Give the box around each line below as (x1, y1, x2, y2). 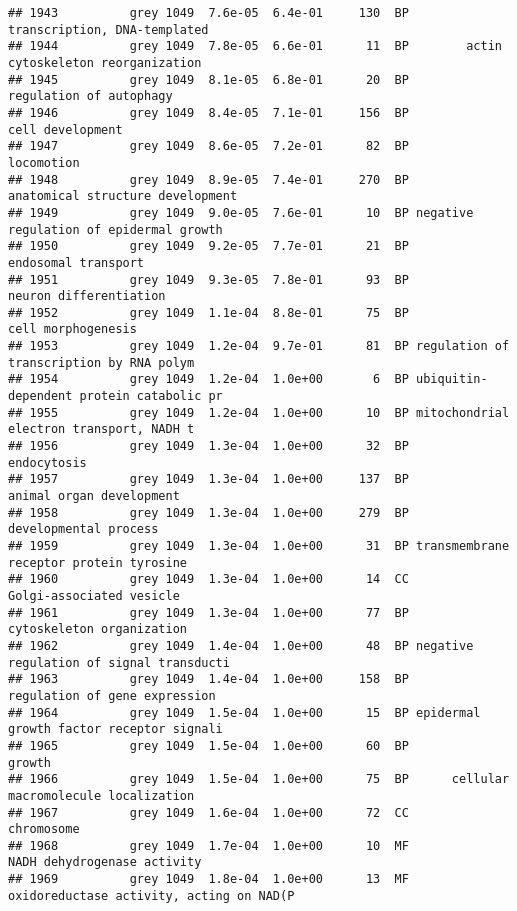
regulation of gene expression (8, 688, 216, 703)
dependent (8, 389, 73, 404)
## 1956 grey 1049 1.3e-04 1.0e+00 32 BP (8, 439, 409, 454)
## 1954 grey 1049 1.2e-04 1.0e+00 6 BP (8, 372, 409, 387)
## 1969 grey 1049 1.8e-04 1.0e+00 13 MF (8, 872, 409, 887)
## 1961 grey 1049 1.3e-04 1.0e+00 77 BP (8, 605, 409, 620)
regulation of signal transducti (8, 655, 230, 670)
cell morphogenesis (8, 322, 137, 337)
